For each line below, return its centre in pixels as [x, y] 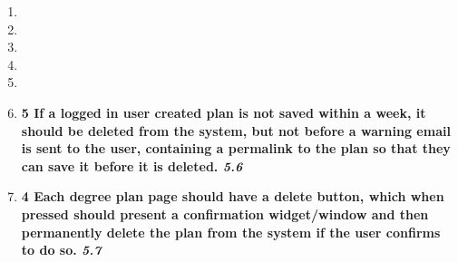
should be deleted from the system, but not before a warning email [236, 130]
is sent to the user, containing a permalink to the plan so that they [236, 148]
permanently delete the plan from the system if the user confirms [231, 232]
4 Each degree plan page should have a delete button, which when [233, 196]
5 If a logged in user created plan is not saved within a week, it [224, 112]
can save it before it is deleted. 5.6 [132, 165]
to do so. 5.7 [61, 250]
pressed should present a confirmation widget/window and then [225, 213]
